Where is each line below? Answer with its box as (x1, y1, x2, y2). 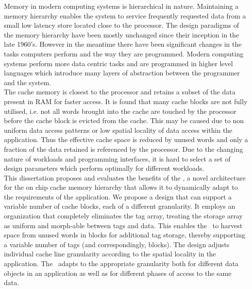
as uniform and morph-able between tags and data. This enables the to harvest (4, 220, 243, 230)
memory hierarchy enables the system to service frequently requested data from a (4, 10, 246, 20)
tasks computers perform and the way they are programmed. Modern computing (4, 48, 244, 58)
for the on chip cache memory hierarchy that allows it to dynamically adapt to (4, 182, 238, 192)
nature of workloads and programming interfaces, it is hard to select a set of (4, 153, 231, 163)
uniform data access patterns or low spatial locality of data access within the (4, 125, 233, 135)
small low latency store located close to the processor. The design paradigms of (4, 20, 239, 30)
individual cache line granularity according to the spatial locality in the (4, 249, 216, 259)
